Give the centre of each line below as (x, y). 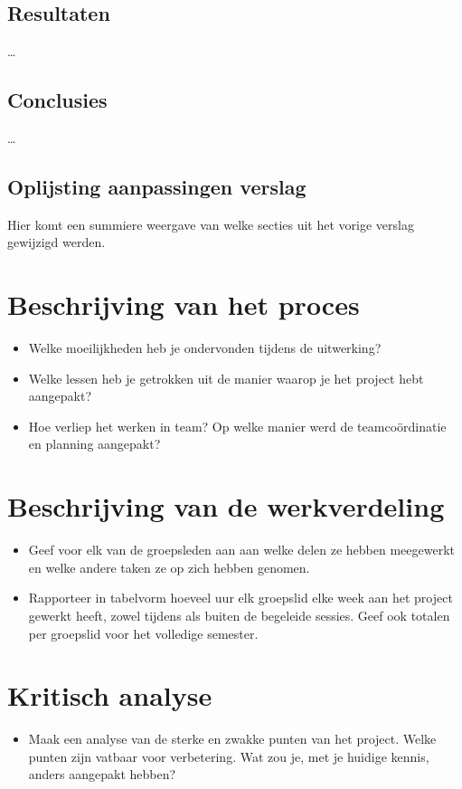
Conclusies (57, 100)
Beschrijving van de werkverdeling (226, 506)
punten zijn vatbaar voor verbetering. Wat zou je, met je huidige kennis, (229, 756)
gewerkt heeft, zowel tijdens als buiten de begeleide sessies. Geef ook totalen (239, 615)
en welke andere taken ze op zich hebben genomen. (169, 567)
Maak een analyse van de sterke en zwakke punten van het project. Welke (232, 739)
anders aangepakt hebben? (102, 774)
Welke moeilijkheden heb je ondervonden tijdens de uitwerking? (205, 348)
